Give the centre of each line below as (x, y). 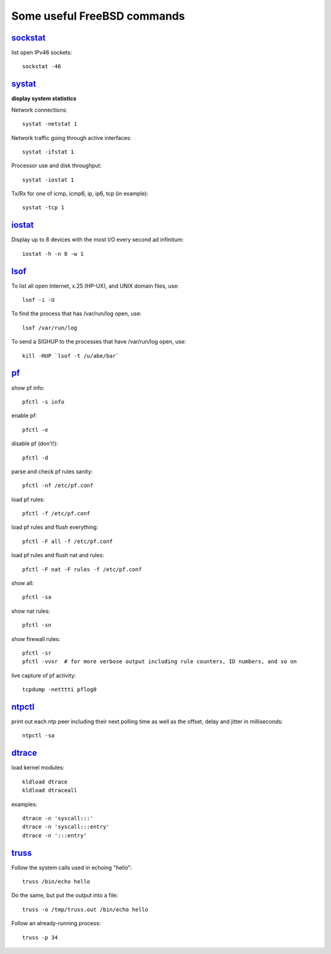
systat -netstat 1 (50, 124)
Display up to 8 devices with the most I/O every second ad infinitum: (97, 240)
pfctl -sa (37, 597)
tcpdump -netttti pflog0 (59, 690)
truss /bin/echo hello (56, 881)
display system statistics (44, 99)
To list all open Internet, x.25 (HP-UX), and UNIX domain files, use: (95, 286)
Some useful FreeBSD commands (98, 16)
